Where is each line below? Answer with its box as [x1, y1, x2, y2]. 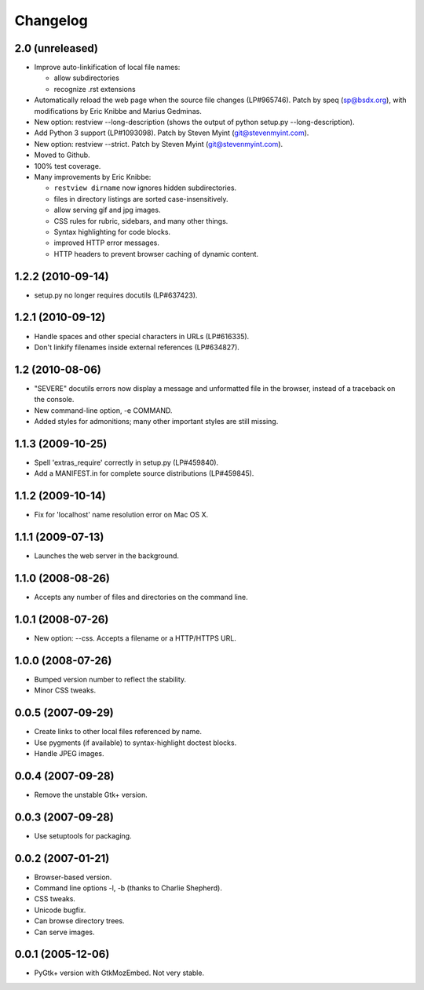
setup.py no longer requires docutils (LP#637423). [34, 290, 198, 300]
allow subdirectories [53, 73, 119, 82]
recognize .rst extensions [53, 84, 137, 93]
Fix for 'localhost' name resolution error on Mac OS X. [34, 510, 209, 520]
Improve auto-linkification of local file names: [34, 63, 181, 72]
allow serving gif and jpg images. [53, 205, 161, 215]
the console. [34, 395, 75, 404]
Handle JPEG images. [34, 748, 105, 758]
